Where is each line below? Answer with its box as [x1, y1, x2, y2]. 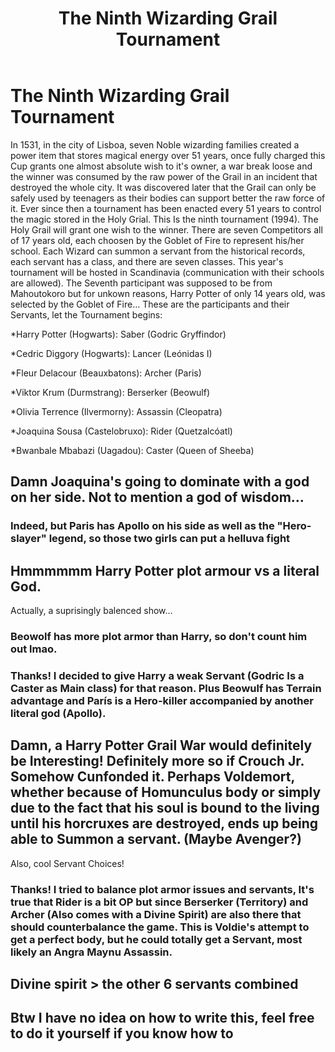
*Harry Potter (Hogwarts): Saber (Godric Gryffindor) [10, 328, 227, 340]
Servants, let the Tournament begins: [10, 308, 163, 321]
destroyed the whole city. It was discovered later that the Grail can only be [10, 181, 317, 193]
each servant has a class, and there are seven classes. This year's [10, 255, 284, 267]
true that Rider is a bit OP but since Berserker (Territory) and [10, 895, 309, 909]
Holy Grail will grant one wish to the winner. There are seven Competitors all [10, 223, 323, 236]
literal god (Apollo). [10, 706, 107, 720]
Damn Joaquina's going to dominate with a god [10, 473, 310, 491]
